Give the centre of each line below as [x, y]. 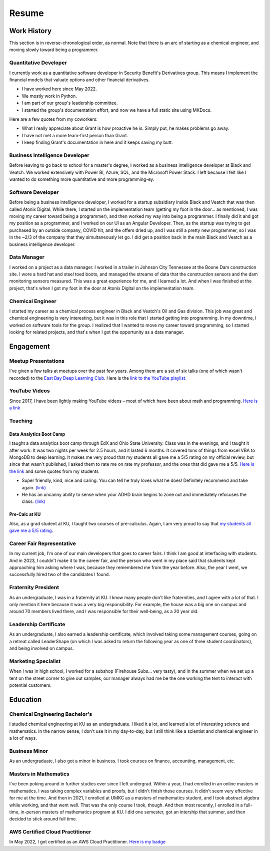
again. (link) [34, 487]
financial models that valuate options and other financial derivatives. [79, 80]
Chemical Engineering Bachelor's [51, 714]
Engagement [29, 346]
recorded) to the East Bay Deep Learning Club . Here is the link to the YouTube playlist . [98, 378]
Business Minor [29, 751]
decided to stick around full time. [43, 819]
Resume [27, 13]
